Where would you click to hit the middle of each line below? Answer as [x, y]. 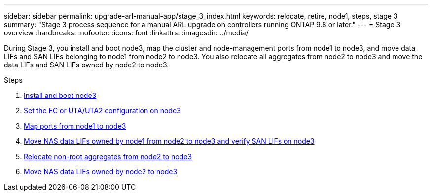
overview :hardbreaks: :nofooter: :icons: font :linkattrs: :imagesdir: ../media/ [126, 33]
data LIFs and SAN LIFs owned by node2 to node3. [87, 65]
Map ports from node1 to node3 [75, 126]
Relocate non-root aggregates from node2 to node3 [108, 156]
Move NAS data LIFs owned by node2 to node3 [101, 172]
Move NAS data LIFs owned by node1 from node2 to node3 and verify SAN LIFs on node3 [169, 141]
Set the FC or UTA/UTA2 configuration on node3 [102, 111]
